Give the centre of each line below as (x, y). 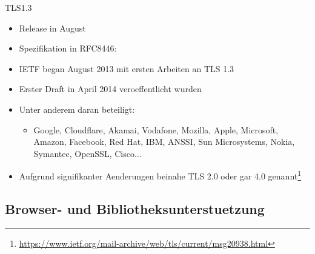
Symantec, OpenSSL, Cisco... (88, 153)
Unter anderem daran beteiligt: (77, 109)
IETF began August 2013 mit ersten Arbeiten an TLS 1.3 (127, 68)
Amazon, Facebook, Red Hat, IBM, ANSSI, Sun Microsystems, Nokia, (164, 142)
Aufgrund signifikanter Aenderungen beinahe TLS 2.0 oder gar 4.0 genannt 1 (160, 175)
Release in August (52, 28)
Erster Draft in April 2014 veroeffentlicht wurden (110, 89)
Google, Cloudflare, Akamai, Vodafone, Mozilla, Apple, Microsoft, (156, 129)
